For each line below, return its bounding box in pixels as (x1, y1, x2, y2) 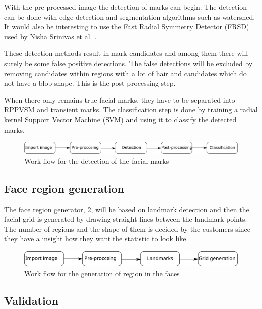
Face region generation (4, 180, 125, 196)
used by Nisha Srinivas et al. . (4, 31, 97, 41)
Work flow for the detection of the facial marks (24, 155, 169, 166)
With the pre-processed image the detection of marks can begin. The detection (4, 2, 247, 12)
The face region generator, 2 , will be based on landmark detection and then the (4, 204, 249, 214)
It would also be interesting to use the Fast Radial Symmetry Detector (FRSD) (4, 21, 249, 32)
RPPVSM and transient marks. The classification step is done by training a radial (4, 104, 258, 115)
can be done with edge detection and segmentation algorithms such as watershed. (4, 11, 255, 22)
